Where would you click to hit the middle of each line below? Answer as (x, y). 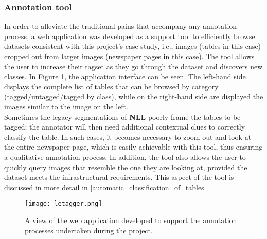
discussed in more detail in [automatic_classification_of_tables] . (106, 187)
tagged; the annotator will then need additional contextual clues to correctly (125, 127)
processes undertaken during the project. (89, 230)
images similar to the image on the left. (66, 106)
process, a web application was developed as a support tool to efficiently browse (130, 36)
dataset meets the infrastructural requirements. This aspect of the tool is (119, 177)
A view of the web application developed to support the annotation (131, 220)
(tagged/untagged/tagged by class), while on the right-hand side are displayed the (134, 96)
